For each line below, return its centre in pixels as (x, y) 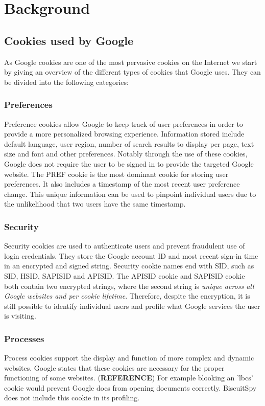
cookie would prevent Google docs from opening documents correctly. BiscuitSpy (130, 387)
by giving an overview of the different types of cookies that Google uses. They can (132, 72)
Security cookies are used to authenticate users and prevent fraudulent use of (125, 246)
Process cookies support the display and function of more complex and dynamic (129, 358)
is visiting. (20, 316)
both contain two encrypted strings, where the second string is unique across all (129, 286)
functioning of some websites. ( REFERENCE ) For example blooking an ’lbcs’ (129, 378)
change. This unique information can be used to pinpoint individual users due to (130, 194)
